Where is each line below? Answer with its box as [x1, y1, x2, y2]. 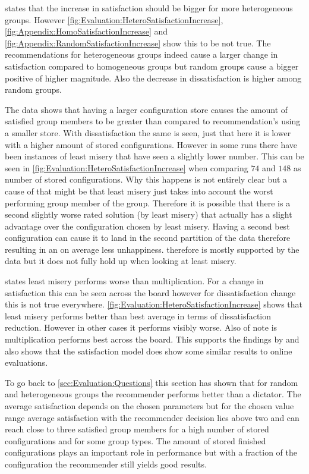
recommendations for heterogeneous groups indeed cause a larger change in [5, 48, 278, 61]
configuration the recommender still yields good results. [5, 457, 207, 470]
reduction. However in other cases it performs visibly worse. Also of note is [5, 321, 278, 334]
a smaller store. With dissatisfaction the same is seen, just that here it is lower [5, 126, 291, 139]
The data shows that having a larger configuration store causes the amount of [5, 103, 288, 115]
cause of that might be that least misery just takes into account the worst [5, 184, 273, 197]
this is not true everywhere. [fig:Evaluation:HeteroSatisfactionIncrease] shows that [5, 298, 303, 310]
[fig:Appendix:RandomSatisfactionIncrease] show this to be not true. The [5, 36, 271, 49]
